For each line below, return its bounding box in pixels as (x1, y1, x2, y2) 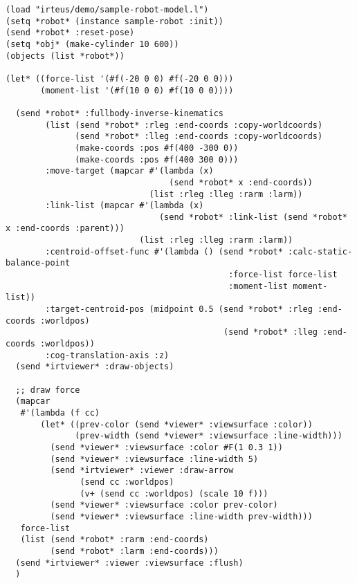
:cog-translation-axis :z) (45, 350, 170, 360)
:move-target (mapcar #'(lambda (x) (45, 166, 214, 176)
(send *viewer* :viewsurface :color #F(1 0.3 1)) (50, 442, 283, 452)
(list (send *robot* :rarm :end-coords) (20, 535, 209, 545)
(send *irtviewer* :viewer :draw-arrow (50, 465, 234, 476)
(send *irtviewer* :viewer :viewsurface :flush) (15, 557, 244, 568)
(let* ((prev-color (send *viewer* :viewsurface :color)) (40, 419, 313, 429)
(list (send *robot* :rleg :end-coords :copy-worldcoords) (45, 120, 323, 130)
